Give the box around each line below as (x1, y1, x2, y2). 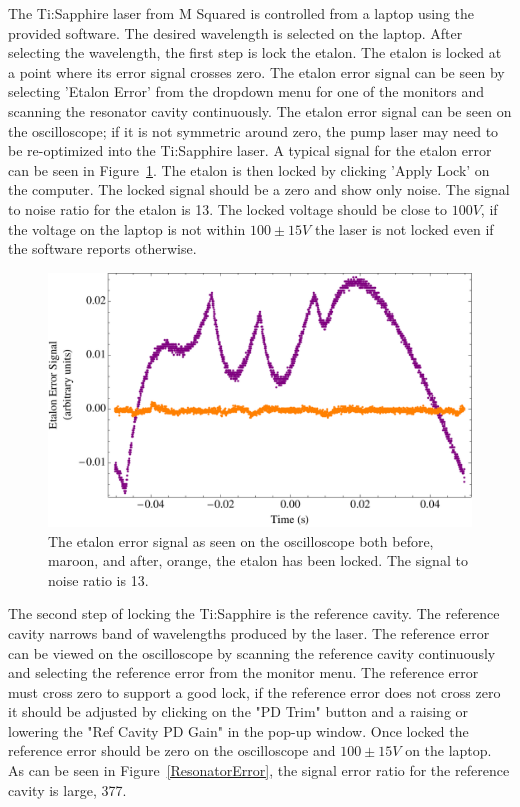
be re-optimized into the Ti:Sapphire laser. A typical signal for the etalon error (8, 140, 492, 161)
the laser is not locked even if (314, 218, 494, 239)
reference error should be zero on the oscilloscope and (8, 740, 336, 761)
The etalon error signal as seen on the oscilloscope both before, (48, 530, 434, 551)
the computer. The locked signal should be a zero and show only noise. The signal (8, 179, 510, 200)
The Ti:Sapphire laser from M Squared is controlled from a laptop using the (8, 3, 475, 23)
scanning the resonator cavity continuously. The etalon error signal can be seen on (8, 100, 512, 121)
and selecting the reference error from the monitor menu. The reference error (8, 662, 479, 683)
